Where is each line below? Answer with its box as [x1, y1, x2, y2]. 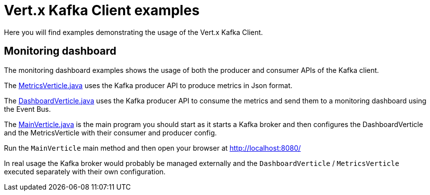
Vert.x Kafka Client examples [4, 2, 200, 19]
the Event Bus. [4, 104, 51, 113]
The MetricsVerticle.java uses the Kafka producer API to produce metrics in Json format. [4, 81, 293, 90]
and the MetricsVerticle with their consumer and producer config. [4, 128, 217, 137]
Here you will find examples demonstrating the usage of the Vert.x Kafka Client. [4, 28, 263, 36]
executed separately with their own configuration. [4, 167, 166, 176]
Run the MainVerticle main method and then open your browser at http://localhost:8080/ [4, 143, 301, 152]
